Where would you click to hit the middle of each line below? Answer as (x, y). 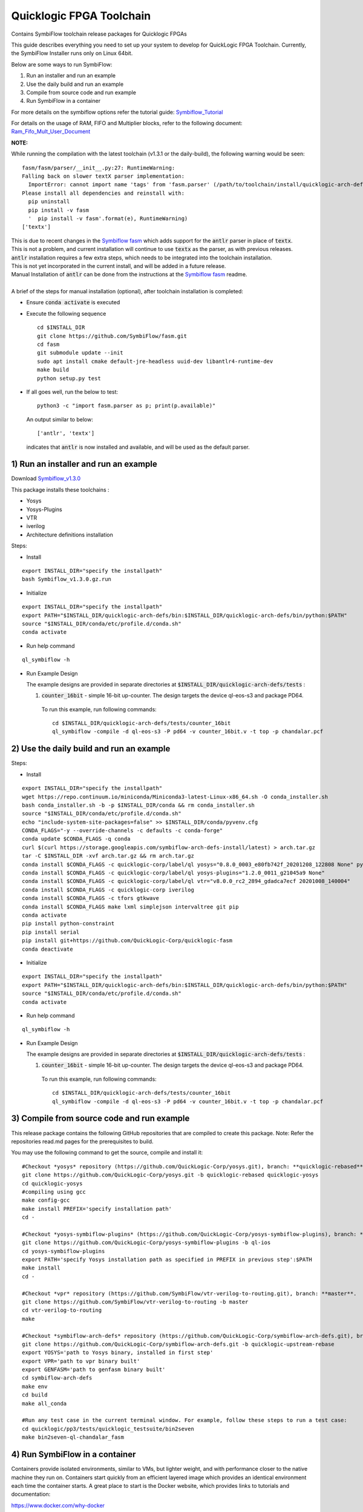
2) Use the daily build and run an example (91, 749)
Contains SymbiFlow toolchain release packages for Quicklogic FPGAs (99, 34)
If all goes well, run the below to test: (72, 392)
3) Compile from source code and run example (100, 1119)
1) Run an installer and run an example (84, 464)
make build (53, 370)
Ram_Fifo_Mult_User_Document (51, 132)
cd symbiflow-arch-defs (57, 1378)
